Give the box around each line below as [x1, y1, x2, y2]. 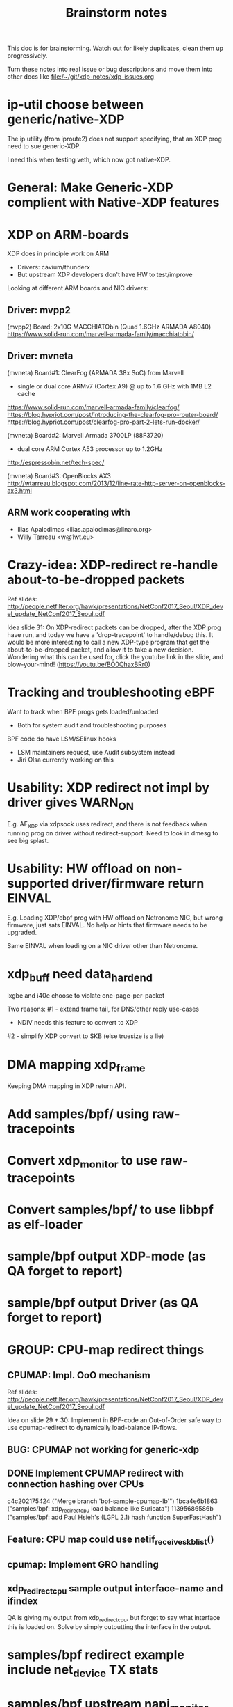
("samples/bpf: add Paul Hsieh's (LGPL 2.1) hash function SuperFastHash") [7, 1513, 222, 1522]
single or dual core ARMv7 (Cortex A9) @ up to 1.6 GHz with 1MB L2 [17, 381, 212, 391]
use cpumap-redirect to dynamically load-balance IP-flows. [7, 1424, 178, 1432]
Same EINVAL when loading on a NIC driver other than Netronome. [7, 941, 198, 950]
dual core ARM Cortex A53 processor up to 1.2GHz [17, 444, 163, 453]
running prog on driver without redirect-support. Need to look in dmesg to [7, 828, 218, 837]
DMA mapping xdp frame [7, 1056, 146, 1075]
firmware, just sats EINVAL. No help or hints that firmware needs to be [7, 920, 207, 929]
